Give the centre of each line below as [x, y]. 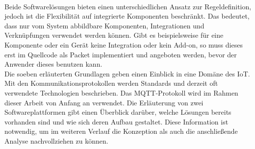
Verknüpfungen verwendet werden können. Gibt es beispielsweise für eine [114, 35]
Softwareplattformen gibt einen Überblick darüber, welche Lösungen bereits [118, 112]
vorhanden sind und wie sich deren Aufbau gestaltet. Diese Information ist [116, 121]
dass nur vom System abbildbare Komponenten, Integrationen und [104, 25]
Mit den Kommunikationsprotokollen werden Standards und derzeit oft [111, 83]
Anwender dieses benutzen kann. [53, 64]
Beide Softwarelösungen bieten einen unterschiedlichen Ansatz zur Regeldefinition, [128, 6]
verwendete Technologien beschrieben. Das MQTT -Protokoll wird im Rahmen [121, 92]
